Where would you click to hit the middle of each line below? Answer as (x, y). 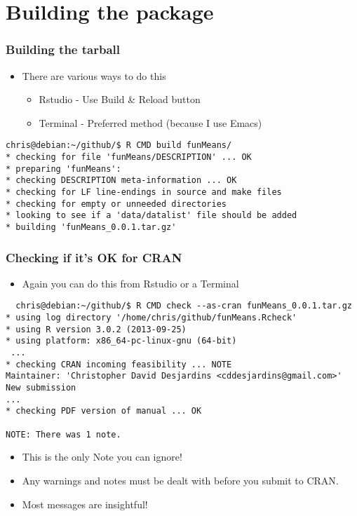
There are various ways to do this (94, 75)
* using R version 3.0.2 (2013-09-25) (96, 329)
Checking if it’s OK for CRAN (94, 257)
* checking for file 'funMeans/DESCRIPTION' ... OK (129, 157)
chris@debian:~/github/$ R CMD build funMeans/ (119, 145)
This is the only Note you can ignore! (102, 457)
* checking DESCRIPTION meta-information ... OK (121, 181)
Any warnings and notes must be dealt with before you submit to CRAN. (180, 480)
